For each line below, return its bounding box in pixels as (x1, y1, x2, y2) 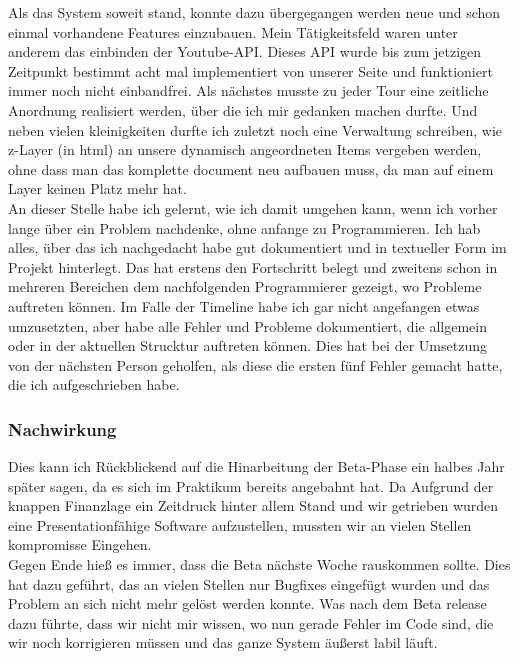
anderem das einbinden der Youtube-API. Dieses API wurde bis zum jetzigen (8, 41, 482, 62)
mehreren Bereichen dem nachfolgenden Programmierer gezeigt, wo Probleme (8, 276, 482, 297)
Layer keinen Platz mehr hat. (8, 178, 187, 199)
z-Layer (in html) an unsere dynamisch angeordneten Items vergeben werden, (8, 139, 482, 160)
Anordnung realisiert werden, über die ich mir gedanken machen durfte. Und (8, 99, 478, 120)
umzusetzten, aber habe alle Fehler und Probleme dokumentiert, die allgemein (8, 315, 487, 336)
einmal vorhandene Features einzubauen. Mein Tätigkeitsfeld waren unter (8, 21, 458, 42)
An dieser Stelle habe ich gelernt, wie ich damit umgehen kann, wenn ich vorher (8, 197, 498, 218)
